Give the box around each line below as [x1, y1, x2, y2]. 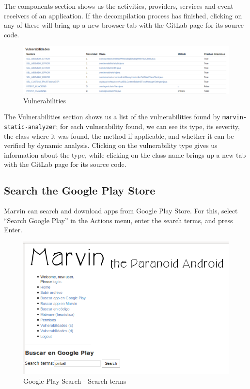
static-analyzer [4, 123, 56, 130]
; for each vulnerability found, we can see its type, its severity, [56, 121, 240, 131]
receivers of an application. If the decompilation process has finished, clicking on [4, 10, 242, 20]
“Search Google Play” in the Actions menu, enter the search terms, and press [4, 215, 233, 225]
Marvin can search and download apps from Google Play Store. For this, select [4, 206, 238, 216]
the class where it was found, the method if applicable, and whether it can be [4, 130, 234, 141]
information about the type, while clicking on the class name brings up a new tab [4, 149, 246, 160]
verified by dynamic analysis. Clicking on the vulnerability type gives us [4, 140, 218, 150]
